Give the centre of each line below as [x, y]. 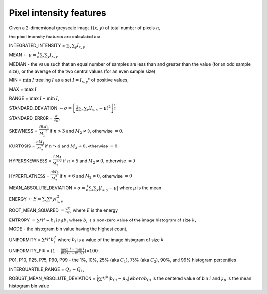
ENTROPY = [22, 220]
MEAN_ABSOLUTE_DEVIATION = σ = [47, 188]
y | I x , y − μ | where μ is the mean [129, 188]
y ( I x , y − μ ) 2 [99, 108]
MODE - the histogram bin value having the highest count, [68, 229]
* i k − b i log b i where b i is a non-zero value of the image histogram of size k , [118, 220]
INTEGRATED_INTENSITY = [37, 46]
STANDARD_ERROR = [31, 118]
